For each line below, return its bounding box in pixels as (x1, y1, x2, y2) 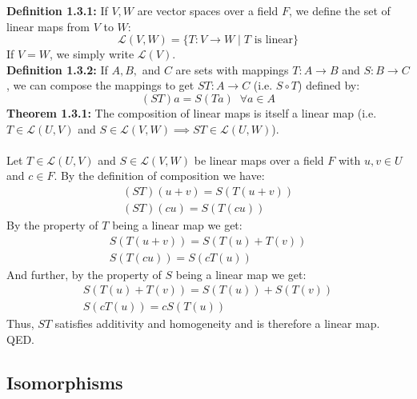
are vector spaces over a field (137, 2, 279, 18)
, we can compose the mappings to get (6, 77, 194, 94)
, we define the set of (288, 2, 391, 18)
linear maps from (6, 18, 90, 34)
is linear (254, 34, 293, 46)
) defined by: (298, 77, 360, 94)
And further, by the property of (6, 265, 162, 282)
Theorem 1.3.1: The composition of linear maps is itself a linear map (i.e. (6, 104, 377, 121)
